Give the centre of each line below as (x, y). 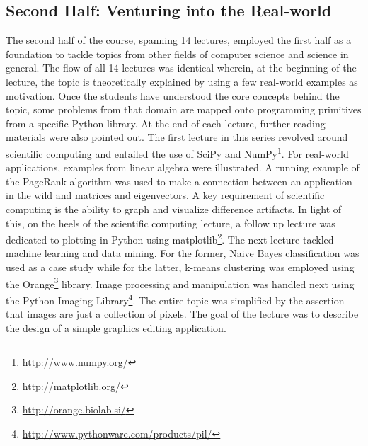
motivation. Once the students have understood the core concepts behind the (173, 95)
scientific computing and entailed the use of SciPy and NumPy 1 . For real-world (177, 152)
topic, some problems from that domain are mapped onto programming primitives (184, 109)
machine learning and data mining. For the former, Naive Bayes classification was (183, 253)
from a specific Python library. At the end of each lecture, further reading (166, 123)
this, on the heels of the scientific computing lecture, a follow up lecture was (171, 223)
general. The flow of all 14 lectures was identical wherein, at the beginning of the (181, 68)
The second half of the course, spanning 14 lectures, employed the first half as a (179, 40)
